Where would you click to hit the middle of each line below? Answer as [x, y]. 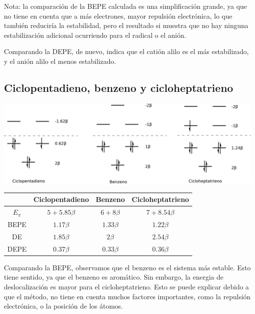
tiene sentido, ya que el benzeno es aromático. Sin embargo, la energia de [114, 277]
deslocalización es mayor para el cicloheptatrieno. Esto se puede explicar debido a [127, 286]
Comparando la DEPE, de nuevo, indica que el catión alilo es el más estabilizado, [127, 51]
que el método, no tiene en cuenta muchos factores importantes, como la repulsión [127, 296]
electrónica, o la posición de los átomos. [64, 306]
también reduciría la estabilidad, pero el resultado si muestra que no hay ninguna [126, 25]
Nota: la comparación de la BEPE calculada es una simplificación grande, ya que [126, 6]
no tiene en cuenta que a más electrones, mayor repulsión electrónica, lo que [118, 15]
